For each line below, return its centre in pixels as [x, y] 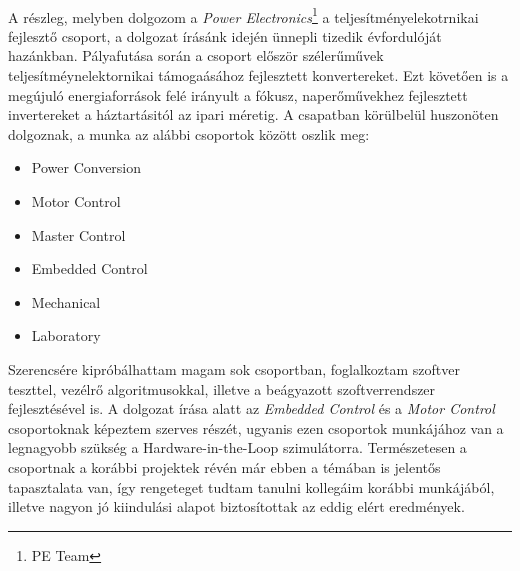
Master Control [78, 234]
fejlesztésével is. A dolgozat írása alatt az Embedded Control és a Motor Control [251, 408]
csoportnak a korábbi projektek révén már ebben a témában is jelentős [224, 466]
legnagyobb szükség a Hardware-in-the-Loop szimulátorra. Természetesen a [237, 447]
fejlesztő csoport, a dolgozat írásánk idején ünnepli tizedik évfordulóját [225, 35]
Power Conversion [86, 167]
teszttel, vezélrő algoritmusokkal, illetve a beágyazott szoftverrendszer [222, 388]
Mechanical [66, 301]
